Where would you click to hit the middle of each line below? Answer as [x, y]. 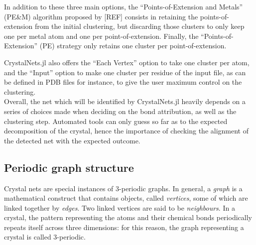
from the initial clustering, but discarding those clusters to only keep [139, 26]
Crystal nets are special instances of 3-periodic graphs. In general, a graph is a [123, 188]
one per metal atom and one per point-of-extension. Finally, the [101, 36]
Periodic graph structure [69, 167]
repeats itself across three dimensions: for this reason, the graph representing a [124, 227]
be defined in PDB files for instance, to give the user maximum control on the [123, 82]
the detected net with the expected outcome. [72, 140]
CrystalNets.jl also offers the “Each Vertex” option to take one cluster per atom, [127, 62]
